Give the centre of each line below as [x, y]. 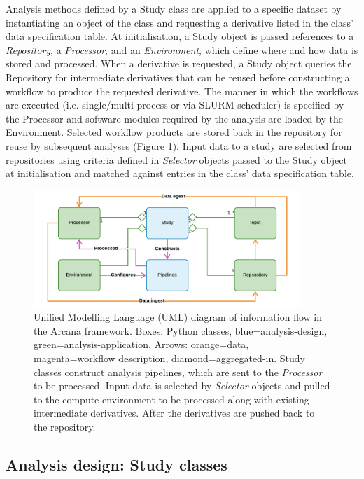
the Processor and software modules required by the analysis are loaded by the [174, 118]
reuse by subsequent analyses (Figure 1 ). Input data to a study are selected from [179, 145]
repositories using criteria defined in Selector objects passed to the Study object [176, 159]
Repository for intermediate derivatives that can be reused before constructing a [178, 77]
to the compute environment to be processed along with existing [171, 399]
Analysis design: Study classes [117, 464]
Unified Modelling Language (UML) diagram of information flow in [178, 317]
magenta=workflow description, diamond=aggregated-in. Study [169, 358]
